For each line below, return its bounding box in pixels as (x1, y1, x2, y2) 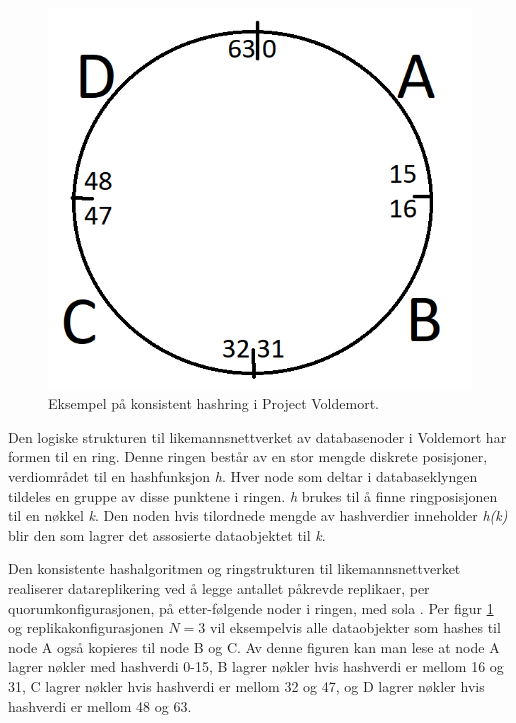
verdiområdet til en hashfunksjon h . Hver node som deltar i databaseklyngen (8, 465, 478, 486)
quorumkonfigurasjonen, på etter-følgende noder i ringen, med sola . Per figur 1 (8, 597, 494, 618)
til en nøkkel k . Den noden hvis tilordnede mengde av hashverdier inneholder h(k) (8, 505, 508, 526)
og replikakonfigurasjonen (8, 617, 164, 638)
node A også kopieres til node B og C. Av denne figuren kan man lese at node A (8, 636, 500, 657)
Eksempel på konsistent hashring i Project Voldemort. (48, 393, 380, 414)
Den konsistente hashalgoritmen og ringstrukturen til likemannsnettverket (8, 558, 461, 579)
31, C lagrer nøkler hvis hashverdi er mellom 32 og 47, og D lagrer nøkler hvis (8, 675, 485, 696)
